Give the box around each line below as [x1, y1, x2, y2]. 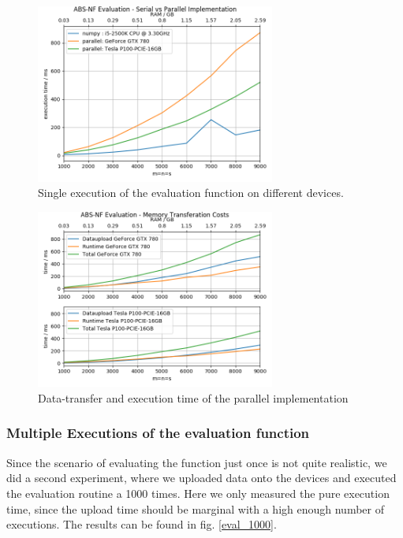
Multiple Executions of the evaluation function [6, 423, 310, 443]
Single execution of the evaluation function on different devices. [38, 184, 344, 201]
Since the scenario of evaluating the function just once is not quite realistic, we [6, 454, 387, 470]
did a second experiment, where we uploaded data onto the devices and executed [6, 469, 397, 486]
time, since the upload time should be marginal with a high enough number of [6, 500, 384, 517]
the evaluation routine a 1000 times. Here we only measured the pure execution [6, 484, 390, 501]
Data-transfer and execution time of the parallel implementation [38, 389, 349, 406]
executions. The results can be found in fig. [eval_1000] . [6, 516, 277, 532]
